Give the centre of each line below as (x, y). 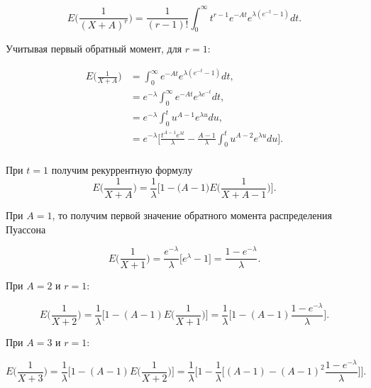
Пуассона (26, 229)
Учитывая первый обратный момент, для (94, 49)
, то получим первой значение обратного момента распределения (192, 215)
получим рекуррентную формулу (122, 170)
